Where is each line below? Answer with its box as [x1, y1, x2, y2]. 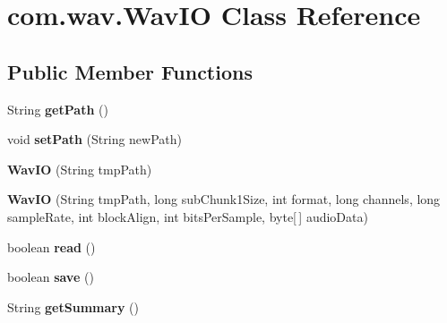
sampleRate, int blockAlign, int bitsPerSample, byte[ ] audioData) [7, 207, 368, 225]
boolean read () [7, 237, 96, 256]
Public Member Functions [7, 57, 253, 85]
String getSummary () [7, 297, 139, 316]
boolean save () [7, 268, 94, 286]
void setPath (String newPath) [7, 130, 183, 149]
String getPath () [7, 99, 108, 118]
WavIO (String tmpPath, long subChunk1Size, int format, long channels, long [7, 190, 441, 208]
